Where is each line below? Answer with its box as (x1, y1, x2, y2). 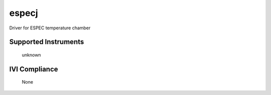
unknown (22, 52, 41, 58)
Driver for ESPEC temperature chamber (9, 25, 91, 31)
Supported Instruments (9, 38, 84, 46)
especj (9, 7, 38, 18)
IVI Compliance (9, 65, 58, 73)
